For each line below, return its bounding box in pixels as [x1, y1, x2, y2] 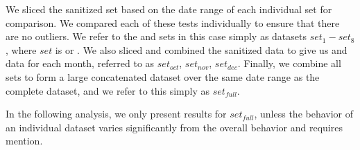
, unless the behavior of [254, 106, 354, 121]
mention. [6, 133, 43, 148]
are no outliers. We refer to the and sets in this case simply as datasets [6, 29, 307, 44]
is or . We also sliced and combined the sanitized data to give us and [55, 42, 348, 57]
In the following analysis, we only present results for [6, 106, 227, 121]
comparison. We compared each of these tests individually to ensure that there [6, 15, 340, 30]
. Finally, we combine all [237, 56, 341, 71]
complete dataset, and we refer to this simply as [6, 83, 209, 97]
